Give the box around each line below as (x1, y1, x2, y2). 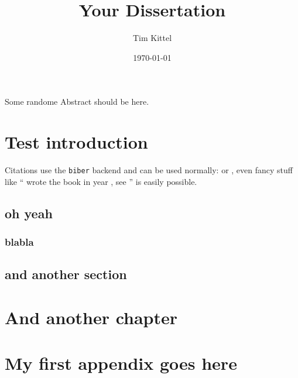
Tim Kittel (132, 32, 172, 44)
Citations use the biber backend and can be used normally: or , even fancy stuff (5, 164, 293, 176)
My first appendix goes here (5, 351, 237, 375)
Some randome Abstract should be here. (5, 95, 149, 108)
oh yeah (5, 204, 53, 222)
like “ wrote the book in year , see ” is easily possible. (5, 175, 197, 187)
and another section (5, 265, 127, 283)
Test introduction (5, 130, 148, 154)
